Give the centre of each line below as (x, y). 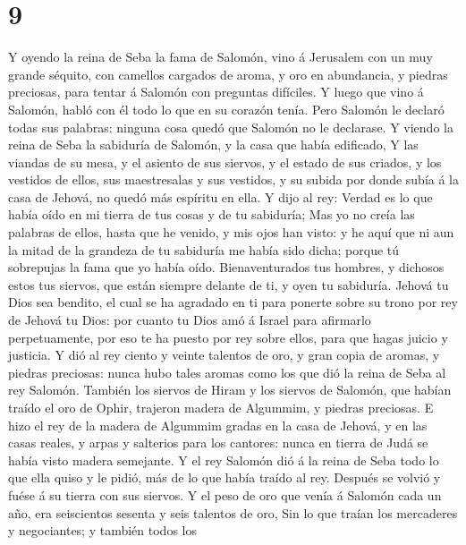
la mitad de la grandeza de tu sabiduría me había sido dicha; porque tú (204, 249)
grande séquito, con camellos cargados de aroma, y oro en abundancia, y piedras (228, 74)
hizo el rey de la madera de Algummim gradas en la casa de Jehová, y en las (218, 425)
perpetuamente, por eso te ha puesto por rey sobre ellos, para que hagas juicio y (228, 337)
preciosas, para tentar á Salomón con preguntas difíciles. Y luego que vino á (216, 92)
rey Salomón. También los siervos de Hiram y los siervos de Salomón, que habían (230, 390)
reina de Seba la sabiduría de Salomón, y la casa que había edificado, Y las (213, 145)
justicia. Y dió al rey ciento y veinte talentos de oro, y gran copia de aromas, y (224, 355)
